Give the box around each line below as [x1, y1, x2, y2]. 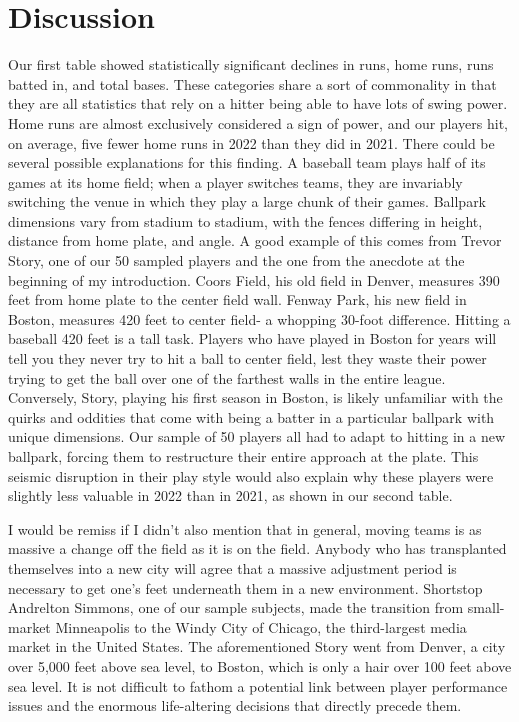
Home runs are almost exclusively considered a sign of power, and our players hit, [8, 112, 509, 133]
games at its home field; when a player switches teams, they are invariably [8, 171, 463, 192]
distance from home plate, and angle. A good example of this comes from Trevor [8, 230, 502, 251]
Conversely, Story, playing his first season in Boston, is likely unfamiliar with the [8, 387, 503, 408]
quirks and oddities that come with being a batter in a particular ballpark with [8, 406, 495, 427]
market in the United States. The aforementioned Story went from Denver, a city [8, 636, 506, 657]
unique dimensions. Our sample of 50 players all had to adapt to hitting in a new [8, 426, 506, 447]
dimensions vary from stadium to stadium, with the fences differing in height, [8, 210, 483, 231]
